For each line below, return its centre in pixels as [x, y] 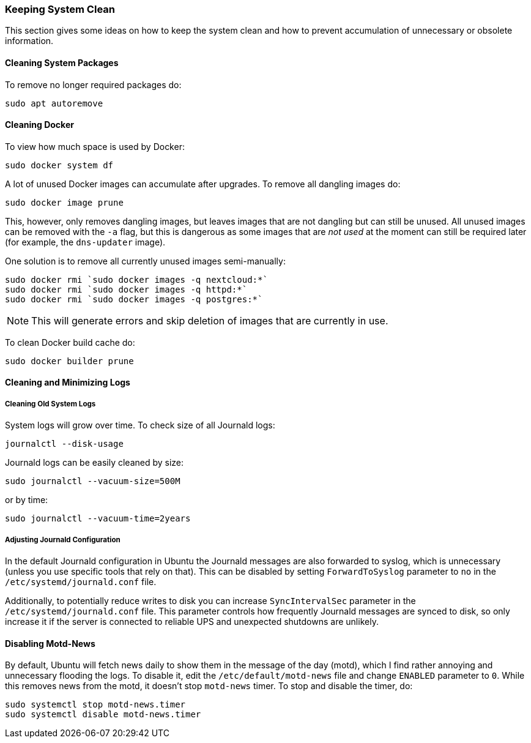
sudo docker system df [59, 165]
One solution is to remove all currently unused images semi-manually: [145, 261]
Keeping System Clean [60, 9]
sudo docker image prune [64, 202]
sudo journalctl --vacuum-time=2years [98, 519]
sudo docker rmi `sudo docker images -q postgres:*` [134, 299]
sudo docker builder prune [69, 361]
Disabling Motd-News [50, 643]
